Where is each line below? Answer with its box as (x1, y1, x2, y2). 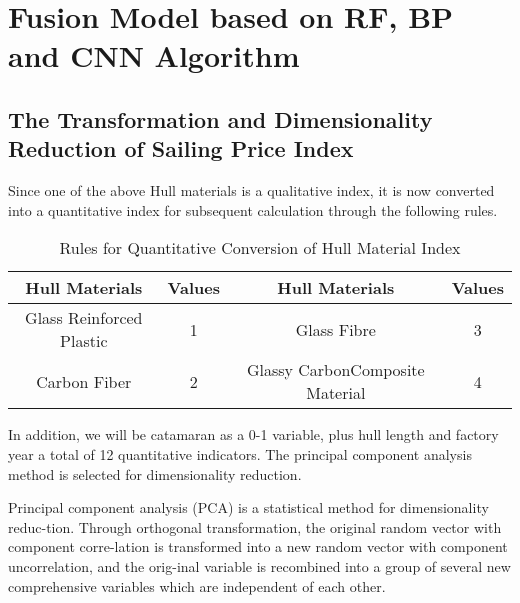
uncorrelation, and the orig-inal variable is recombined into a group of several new (8, 555, 511, 576)
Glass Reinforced (25, 306, 143, 330)
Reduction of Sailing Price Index (8, 133, 354, 164)
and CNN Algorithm (8, 35, 300, 76)
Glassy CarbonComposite (246, 358, 425, 382)
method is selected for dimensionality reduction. (8, 463, 302, 484)
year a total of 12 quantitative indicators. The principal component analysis (8, 443, 472, 464)
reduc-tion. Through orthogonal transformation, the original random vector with (8, 516, 502, 537)
